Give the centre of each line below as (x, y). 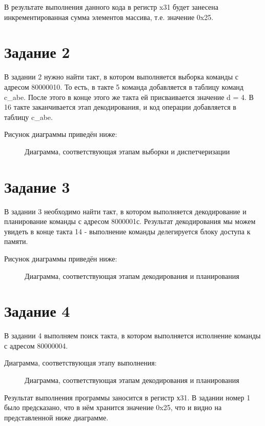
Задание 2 (37, 52)
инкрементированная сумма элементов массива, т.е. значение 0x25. (109, 17)
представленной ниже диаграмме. (56, 417)
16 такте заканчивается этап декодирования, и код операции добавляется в (120, 107)
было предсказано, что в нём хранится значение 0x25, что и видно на (113, 407)
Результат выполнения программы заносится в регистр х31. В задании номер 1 (127, 397)
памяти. (16, 241)
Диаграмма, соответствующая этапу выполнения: (80, 363)
